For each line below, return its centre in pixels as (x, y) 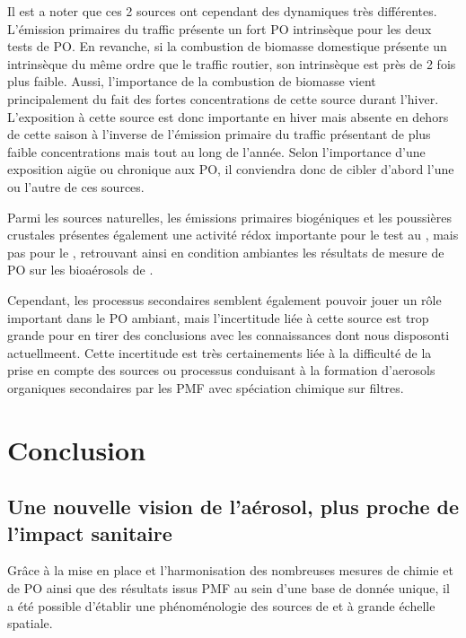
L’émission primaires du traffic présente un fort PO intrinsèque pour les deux (220, 28)
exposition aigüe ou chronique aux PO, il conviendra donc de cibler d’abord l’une (231, 169)
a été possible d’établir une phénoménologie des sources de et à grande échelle (221, 605)
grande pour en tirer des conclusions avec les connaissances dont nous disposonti (229, 335)
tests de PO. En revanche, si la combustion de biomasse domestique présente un (227, 46)
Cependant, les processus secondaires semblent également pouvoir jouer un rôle (224, 299)
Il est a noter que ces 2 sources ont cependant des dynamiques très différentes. (222, 11)
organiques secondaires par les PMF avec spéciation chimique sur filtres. (206, 387)
